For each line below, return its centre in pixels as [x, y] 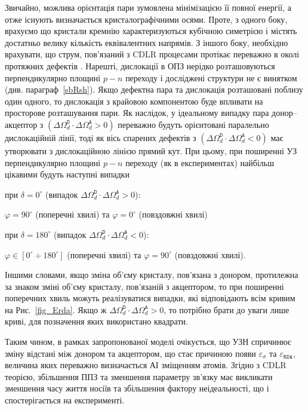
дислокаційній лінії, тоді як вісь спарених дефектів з [101, 137]
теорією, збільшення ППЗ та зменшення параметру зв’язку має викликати [139, 376]
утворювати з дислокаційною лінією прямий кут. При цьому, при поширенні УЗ [151, 150]
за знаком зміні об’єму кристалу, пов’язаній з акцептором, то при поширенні [144, 286]
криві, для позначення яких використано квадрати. [96, 321]
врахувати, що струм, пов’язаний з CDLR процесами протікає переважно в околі [152, 54]
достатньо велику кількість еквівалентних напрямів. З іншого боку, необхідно [147, 42]
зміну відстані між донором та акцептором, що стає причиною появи [130, 353]
